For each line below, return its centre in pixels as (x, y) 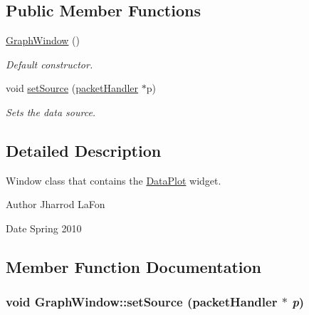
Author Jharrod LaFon (56, 204)
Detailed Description (84, 150)
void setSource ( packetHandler (72, 88)
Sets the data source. (51, 112)
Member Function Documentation (134, 266)
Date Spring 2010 (44, 228)
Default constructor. (49, 64)
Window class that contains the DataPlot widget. (114, 180)
